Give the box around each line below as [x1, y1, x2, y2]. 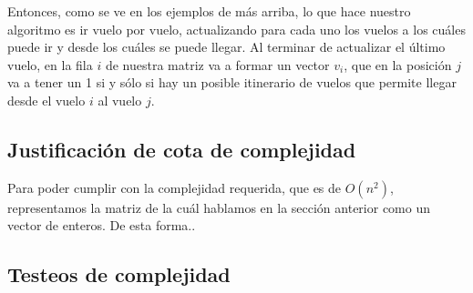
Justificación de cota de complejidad [7, 135, 356, 163]
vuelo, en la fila [7, 55, 93, 74]
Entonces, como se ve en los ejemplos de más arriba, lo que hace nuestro [7, 2, 411, 20]
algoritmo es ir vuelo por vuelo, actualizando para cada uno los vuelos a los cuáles [7, 19, 466, 38]
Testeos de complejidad [7, 260, 231, 288]
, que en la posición [344, 55, 452, 74]
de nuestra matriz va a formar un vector [105, 55, 330, 74]
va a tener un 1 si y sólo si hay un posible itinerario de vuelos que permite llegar [7, 73, 457, 92]
